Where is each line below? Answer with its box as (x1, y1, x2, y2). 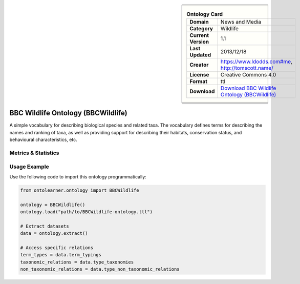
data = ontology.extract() (20, 231, 88, 236)
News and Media (220, 18, 261, 26)
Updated (189, 51, 211, 58)
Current (189, 32, 209, 39)
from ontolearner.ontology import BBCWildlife (20, 187, 139, 193)
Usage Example (9, 163, 49, 170)
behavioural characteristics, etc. (9, 136, 78, 143)
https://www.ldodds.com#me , (220, 58, 293, 65)
